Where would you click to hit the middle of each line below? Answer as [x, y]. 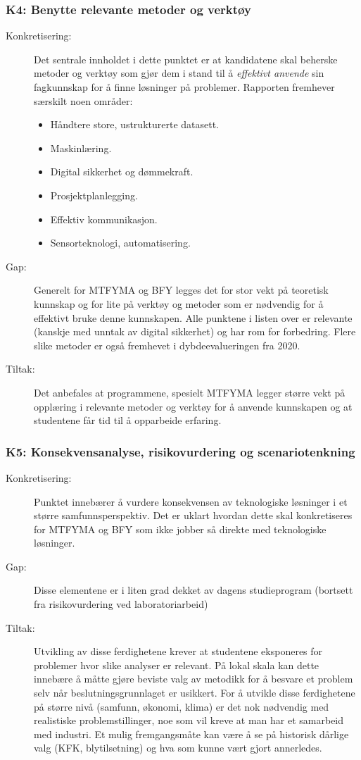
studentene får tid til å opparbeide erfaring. [128, 420]
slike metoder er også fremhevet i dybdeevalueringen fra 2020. [167, 345]
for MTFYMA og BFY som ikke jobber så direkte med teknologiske [180, 529]
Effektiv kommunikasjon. [104, 219]
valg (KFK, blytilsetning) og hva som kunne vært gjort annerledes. [178, 748]
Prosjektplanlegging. [94, 195]
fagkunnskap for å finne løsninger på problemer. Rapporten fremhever [184, 87]
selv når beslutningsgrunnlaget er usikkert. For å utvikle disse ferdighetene [195, 693]
